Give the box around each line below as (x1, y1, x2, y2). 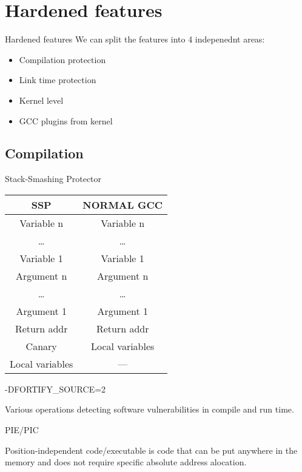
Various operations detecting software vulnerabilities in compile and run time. (5, 403, 294, 416)
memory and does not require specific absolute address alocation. (5, 456, 247, 468)
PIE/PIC (5, 423, 39, 436)
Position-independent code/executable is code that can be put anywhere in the (5, 443, 298, 456)
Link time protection (19, 73, 96, 86)
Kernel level (19, 93, 64, 106)
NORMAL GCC (82, 197, 163, 212)
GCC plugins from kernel (19, 114, 113, 127)
